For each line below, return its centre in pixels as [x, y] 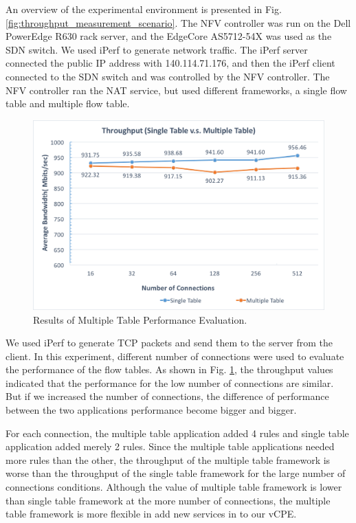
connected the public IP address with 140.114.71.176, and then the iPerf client [170, 63]
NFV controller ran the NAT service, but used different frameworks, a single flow [176, 90]
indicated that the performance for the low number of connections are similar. [170, 382]
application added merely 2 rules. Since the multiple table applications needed [170, 446]
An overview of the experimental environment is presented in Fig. [144, 9]
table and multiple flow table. [68, 103]
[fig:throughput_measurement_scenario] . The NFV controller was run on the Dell [178, 22]
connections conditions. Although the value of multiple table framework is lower [174, 487]
